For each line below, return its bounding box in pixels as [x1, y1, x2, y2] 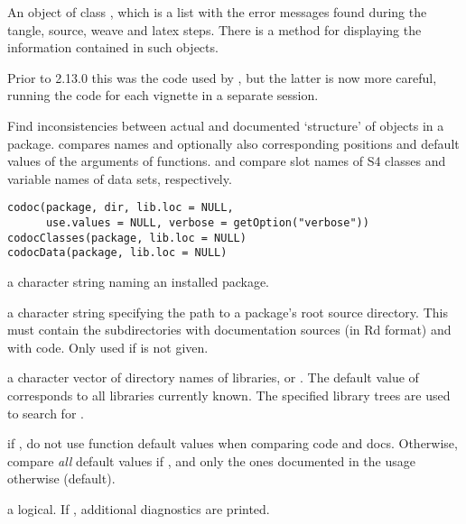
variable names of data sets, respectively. [7, 169, 232, 188]
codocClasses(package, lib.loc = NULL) [7, 231, 247, 244]
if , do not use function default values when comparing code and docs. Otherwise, [7, 434, 458, 453]
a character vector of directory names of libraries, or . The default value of [7, 368, 419, 387]
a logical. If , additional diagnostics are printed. [7, 499, 270, 518]
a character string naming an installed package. [7, 271, 269, 290]
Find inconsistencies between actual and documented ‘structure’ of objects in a [7, 115, 444, 134]
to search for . [7, 403, 84, 422]
